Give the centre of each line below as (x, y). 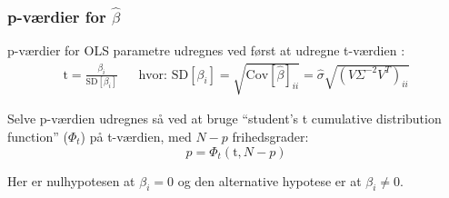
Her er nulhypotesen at (71, 180)
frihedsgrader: (270, 136)
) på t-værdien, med (136, 136)
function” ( (38, 136)
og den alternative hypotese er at (269, 180)
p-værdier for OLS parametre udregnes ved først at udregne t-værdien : (206, 50)
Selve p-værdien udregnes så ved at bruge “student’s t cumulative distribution (224, 119)
